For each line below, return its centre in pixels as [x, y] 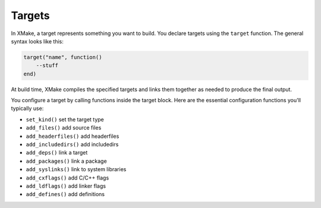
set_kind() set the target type [65, 119]
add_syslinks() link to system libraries [76, 169]
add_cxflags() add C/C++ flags [67, 178]
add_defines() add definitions [65, 194]
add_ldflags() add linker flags [66, 186]
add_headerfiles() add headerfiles [73, 136]
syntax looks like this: [37, 41]
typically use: [27, 108]
